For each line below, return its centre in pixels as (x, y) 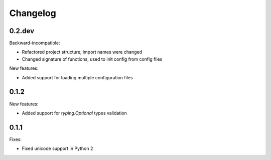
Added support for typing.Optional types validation (75, 113)
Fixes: (16, 139)
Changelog (33, 13)
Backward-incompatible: (35, 43)
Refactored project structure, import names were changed (82, 52)
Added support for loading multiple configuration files (77, 77)
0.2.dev (22, 31)
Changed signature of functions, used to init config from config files (92, 59)
